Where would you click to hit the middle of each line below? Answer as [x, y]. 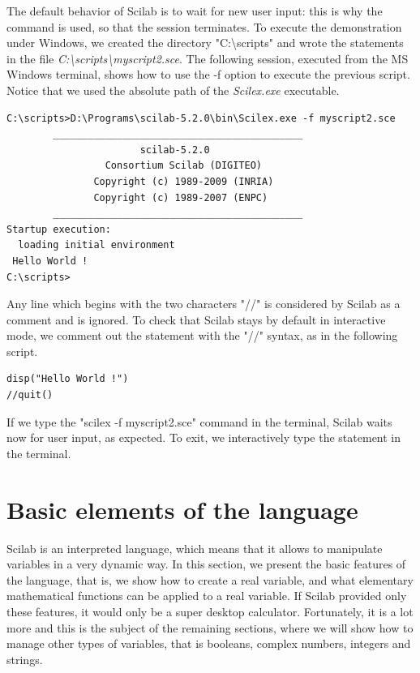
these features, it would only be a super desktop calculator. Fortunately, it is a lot [210, 611]
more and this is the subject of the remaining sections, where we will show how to [210, 627]
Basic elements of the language [182, 509]
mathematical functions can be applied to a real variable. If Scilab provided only [207, 596]
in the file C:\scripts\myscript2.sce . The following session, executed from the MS [208, 58]
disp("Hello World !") [68, 379]
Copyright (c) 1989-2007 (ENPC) [181, 197]
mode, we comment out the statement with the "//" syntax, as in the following [202, 335]
